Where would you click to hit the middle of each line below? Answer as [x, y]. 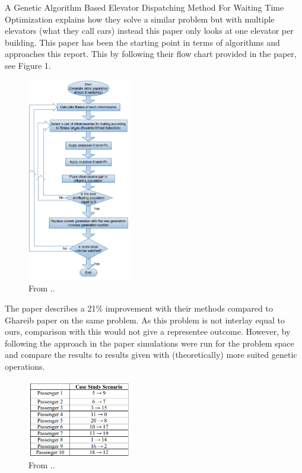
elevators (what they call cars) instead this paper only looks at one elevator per [149, 31]
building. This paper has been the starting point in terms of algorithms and [142, 42]
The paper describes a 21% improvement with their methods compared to [139, 308]
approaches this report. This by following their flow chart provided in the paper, [151, 54]
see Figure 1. [28, 65]
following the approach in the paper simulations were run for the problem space [150, 343]
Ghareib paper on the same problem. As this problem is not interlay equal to [145, 320]
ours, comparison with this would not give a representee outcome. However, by [148, 331]
